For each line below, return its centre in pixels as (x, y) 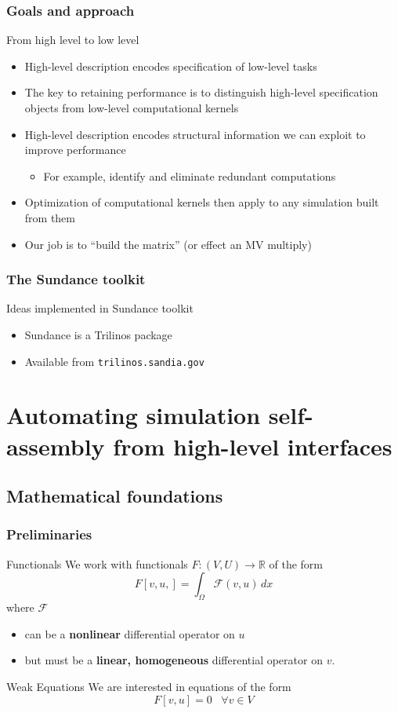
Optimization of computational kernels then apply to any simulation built (202, 202)
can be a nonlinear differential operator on (130, 633)
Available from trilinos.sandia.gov (114, 361)
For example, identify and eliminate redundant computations (190, 176)
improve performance (75, 150)
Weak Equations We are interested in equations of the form (149, 686)
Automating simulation (134, 415)
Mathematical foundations (115, 496)
